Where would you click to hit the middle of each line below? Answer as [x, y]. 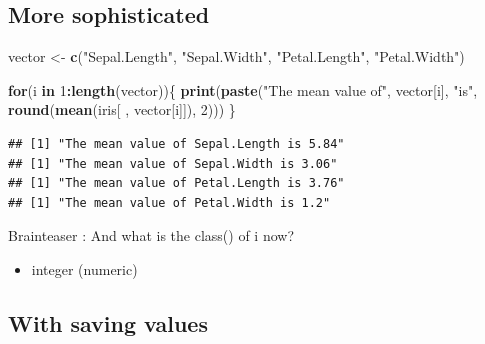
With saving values [108, 322]
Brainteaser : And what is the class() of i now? [151, 235]
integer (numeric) [84, 268]
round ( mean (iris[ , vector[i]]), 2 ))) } [122, 109]
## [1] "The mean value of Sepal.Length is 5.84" [176, 143]
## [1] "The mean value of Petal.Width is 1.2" [169, 202]
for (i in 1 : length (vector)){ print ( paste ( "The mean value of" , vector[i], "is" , [243, 89]
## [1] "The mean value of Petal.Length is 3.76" [176, 183]
